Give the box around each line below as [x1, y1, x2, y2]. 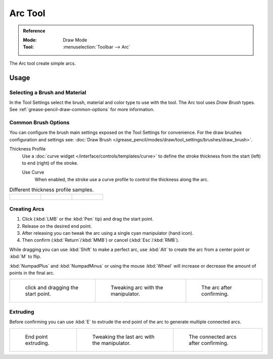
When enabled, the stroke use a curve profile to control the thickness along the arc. [34, 176, 209, 182]
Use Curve [22, 169, 44, 175]
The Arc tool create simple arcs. [9, 60, 76, 66]
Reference [23, 28, 45, 34]
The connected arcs [189, 333, 237, 340]
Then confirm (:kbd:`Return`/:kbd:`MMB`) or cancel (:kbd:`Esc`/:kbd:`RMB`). [22, 237, 179, 243]
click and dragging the [25, 284, 78, 291]
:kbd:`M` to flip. [9, 253, 41, 260]
